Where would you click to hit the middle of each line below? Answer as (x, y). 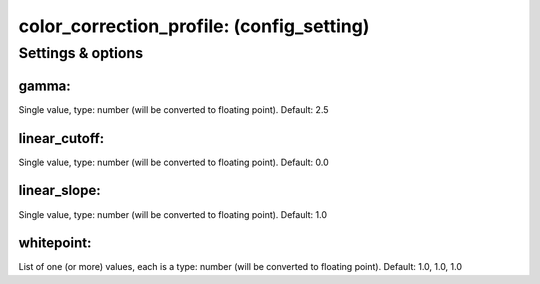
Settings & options (81, 53)
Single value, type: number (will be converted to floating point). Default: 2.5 (173, 109)
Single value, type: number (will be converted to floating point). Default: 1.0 (173, 214)
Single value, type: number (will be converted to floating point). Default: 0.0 (173, 162)
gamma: (44, 85)
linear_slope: (60, 190)
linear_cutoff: (61, 138)
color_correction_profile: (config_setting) (194, 26)
